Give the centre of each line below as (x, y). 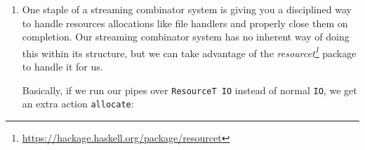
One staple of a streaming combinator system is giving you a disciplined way (187, 9)
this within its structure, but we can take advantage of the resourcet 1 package (189, 52)
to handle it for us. (62, 67)
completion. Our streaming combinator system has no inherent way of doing (186, 37)
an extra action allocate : (78, 104)
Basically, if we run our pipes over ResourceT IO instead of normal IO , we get (190, 90)
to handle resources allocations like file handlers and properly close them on (185, 23)
